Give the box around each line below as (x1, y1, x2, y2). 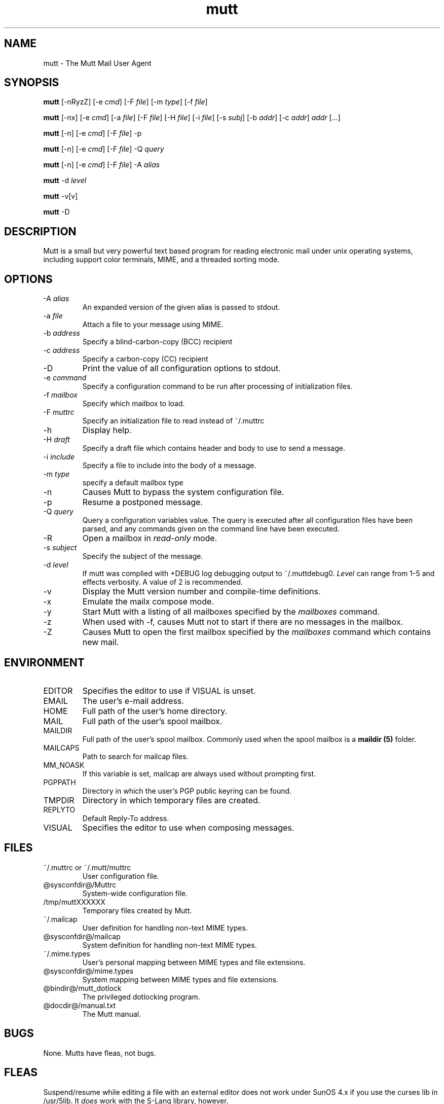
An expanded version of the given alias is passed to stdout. (82, 303, 280, 312)
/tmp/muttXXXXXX (43, 897, 105, 906)
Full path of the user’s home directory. (82, 705, 228, 716)
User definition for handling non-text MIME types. (82, 923, 248, 932)
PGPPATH (43, 777, 76, 787)
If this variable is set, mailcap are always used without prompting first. (82, 769, 316, 778)
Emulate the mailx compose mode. (82, 596, 214, 607)
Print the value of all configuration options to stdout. (82, 363, 281, 374)
